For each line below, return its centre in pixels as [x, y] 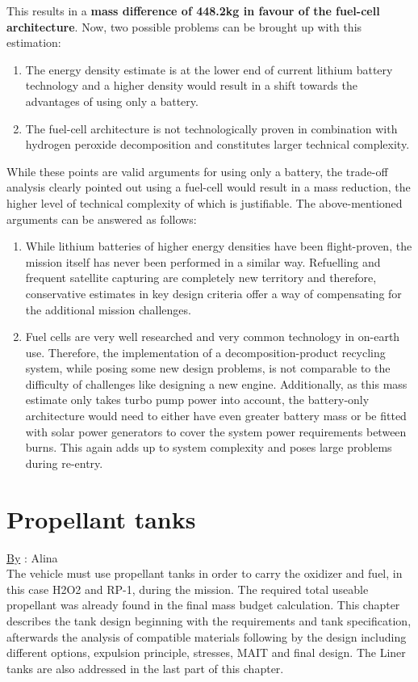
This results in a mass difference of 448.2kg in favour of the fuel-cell [193, 11]
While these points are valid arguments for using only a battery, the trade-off [197, 171]
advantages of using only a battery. [112, 101]
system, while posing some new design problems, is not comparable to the [208, 368]
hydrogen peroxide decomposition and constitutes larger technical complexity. [217, 144]
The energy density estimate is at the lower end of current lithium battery [209, 69]
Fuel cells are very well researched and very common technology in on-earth [213, 337]
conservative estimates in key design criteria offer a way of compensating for [213, 293]
